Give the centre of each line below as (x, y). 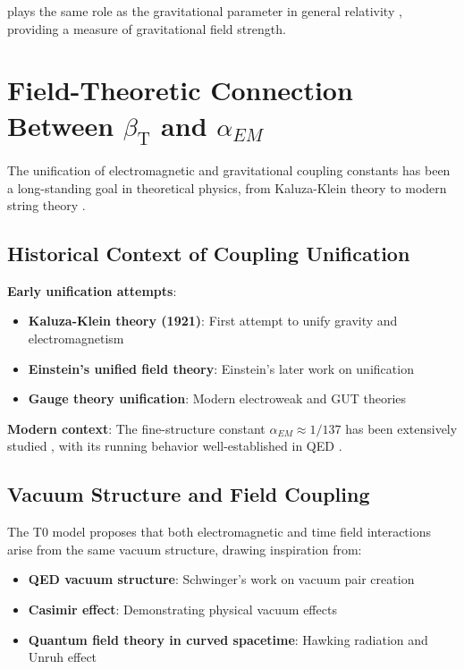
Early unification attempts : (92, 290)
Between (61, 125)
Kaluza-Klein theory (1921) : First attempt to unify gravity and (213, 321)
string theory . (46, 205)
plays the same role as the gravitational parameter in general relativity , (205, 11)
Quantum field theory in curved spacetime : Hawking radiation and (228, 639)
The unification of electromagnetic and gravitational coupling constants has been (229, 169)
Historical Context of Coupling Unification (209, 254)
